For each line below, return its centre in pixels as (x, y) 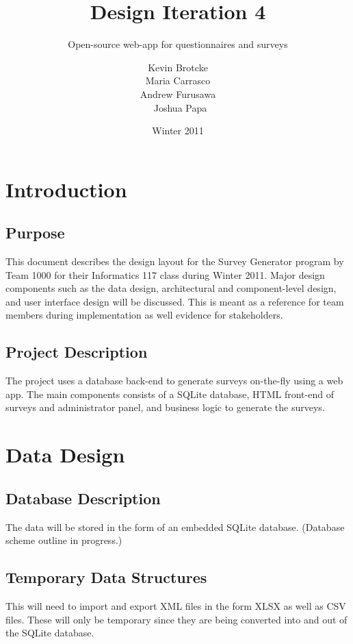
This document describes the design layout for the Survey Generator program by (175, 261)
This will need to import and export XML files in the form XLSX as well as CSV (176, 606)
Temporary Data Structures (106, 577)
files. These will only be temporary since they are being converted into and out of (176, 619)
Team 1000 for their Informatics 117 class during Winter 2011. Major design (165, 274)
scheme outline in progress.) (64, 540)
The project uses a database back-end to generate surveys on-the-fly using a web (174, 381)
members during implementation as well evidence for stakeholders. (144, 315)
